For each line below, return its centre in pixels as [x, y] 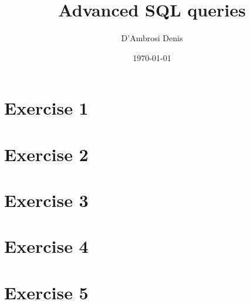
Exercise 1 [46, 108]
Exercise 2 [46, 154]
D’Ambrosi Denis [152, 38]
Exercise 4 [46, 246]
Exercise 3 [46, 200]
